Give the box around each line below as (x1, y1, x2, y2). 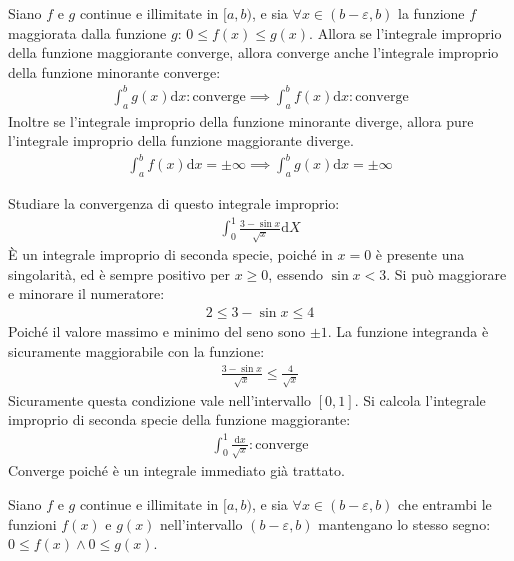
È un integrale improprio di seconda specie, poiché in (8, 244, 333, 265)
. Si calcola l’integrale (354, 389, 486, 410)
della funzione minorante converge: (8, 61, 221, 82)
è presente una (375, 244, 465, 265)
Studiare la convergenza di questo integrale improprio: (8, 193, 340, 214)
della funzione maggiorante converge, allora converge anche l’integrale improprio (8, 42, 499, 63)
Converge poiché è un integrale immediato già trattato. (8, 460, 345, 481)
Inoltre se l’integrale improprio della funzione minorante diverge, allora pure (8, 110, 474, 131)
